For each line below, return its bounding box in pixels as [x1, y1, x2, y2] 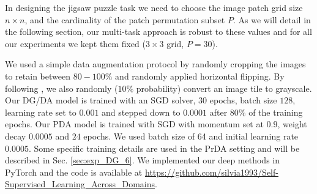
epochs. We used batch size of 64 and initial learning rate [83, 129, 299, 142]
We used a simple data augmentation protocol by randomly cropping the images [5, 58, 306, 70]
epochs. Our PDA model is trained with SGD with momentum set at [5, 118, 264, 130]
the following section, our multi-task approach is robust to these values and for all [5, 25, 312, 38]
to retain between [5, 69, 70, 82]
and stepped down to [102, 105, 181, 118]
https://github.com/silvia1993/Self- [144, 165, 278, 178]
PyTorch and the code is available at [5, 165, 143, 178]
